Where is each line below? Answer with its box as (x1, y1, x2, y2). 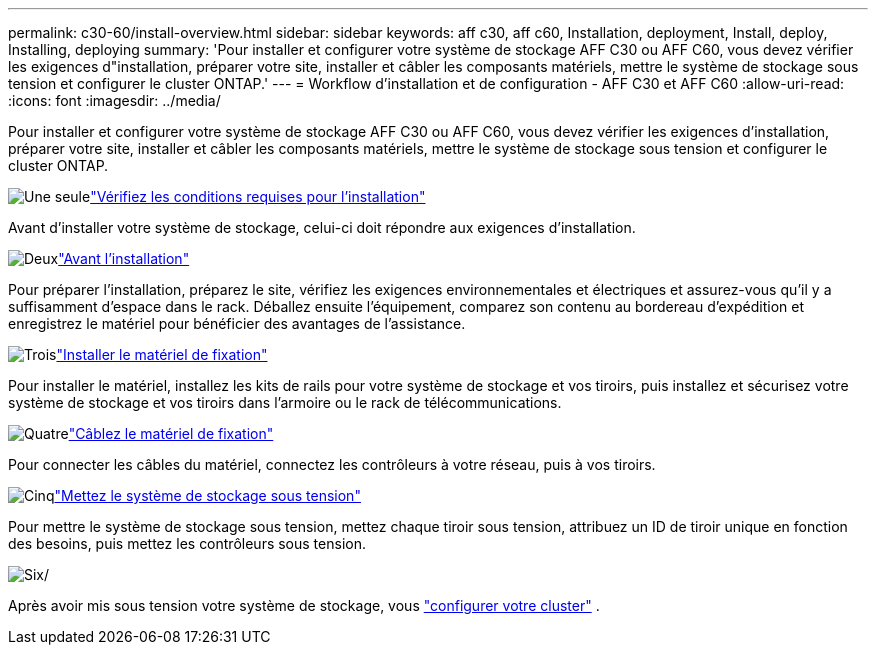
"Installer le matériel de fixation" (56, 346, 268, 363)
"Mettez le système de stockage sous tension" (54, 487, 361, 504)
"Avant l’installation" (58, 250, 190, 267)
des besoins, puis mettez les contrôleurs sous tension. (8, 535, 366, 552)
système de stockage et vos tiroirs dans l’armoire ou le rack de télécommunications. (8, 394, 562, 411)
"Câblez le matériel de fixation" (68, 425, 274, 442)
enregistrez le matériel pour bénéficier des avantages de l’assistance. (8, 315, 466, 332)
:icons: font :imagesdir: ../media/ (8, 92, 221, 109)
